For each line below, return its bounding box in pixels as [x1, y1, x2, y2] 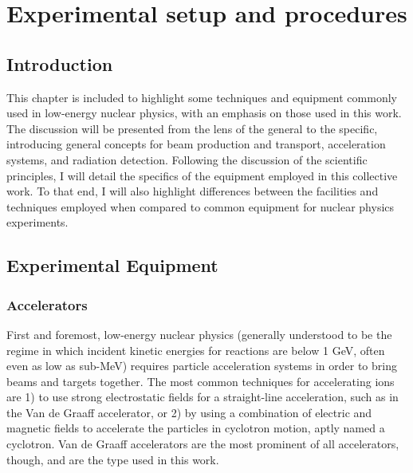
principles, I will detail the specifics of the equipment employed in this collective [6, 167, 398, 183]
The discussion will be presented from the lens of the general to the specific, [6, 120, 378, 136]
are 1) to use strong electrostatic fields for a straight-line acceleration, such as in [6, 388, 399, 405]
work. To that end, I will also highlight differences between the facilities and [6, 183, 379, 199]
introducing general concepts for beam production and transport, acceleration [6, 136, 386, 152]
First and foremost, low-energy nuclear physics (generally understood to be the [6, 325, 392, 342]
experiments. [6, 214, 69, 231]
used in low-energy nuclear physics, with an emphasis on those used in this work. [6, 104, 402, 121]
